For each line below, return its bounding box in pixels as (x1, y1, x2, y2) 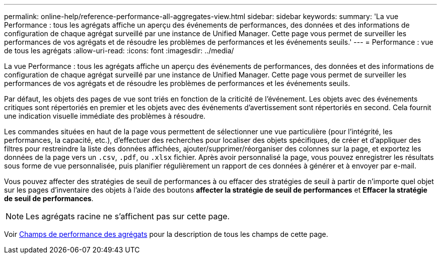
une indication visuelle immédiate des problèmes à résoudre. (4, 112, 206, 120)
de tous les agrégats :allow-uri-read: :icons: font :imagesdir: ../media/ (4, 46, 234, 55)
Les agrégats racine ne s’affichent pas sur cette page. (26, 211, 230, 221)
